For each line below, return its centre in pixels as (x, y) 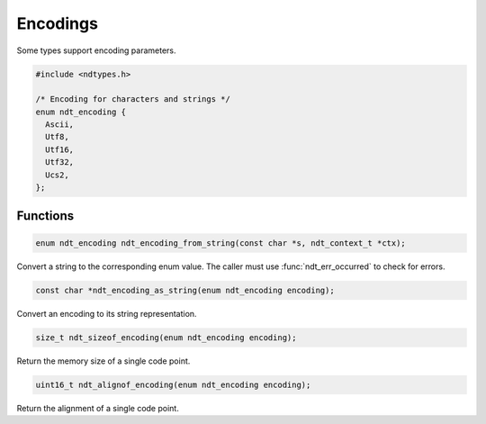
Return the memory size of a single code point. (103, 361)
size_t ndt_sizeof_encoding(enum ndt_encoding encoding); (166, 337)
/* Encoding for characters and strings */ (133, 99)
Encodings (58, 23)
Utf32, (60, 162)
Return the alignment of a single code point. (98, 408)
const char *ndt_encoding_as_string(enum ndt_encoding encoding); (185, 290)
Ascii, (60, 125)
